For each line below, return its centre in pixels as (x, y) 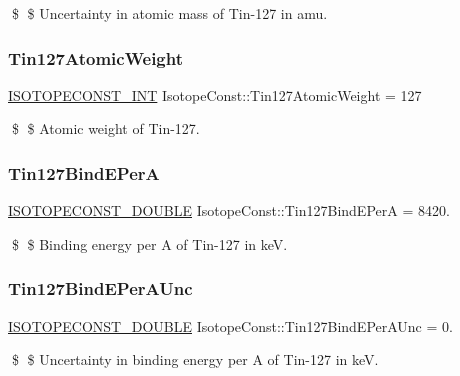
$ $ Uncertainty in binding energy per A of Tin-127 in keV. (195, 359)
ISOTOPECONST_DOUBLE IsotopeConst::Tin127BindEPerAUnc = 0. (230, 325)
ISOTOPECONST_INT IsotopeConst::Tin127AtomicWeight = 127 (215, 94)
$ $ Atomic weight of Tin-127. (105, 128)
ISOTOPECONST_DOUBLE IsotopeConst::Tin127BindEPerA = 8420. (229, 210)
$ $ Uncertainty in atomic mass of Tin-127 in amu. (169, 13)
